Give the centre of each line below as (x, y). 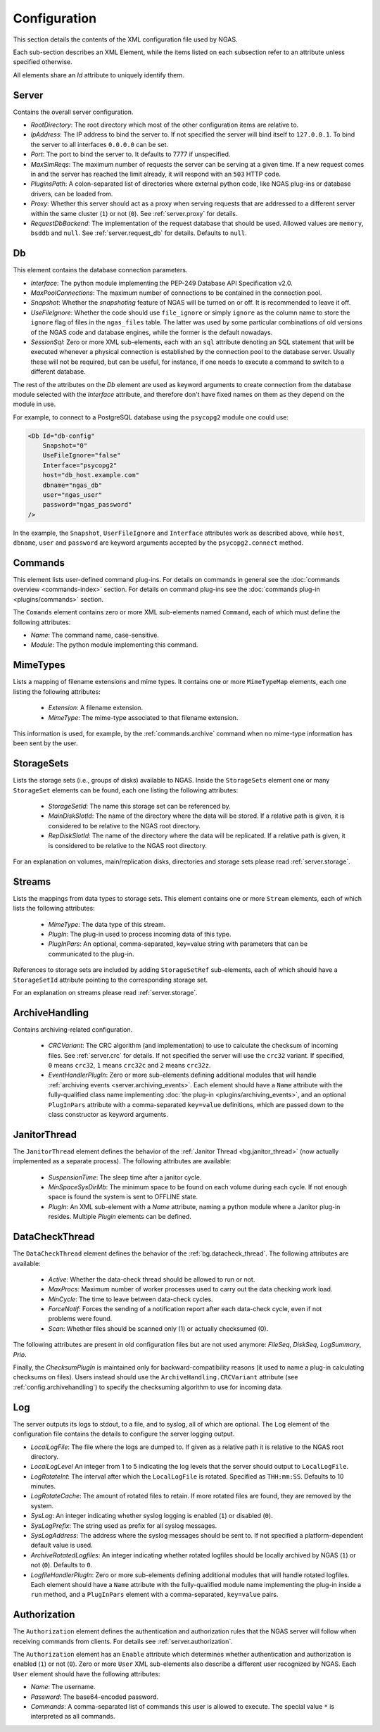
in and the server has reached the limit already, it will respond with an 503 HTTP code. (156, 174)
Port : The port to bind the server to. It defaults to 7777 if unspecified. (131, 154)
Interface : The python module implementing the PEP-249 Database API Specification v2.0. (162, 283)
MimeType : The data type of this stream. (107, 924)
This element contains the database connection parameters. (100, 270)
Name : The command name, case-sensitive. (95, 635)
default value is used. (62, 1545)
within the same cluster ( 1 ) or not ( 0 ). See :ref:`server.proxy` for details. (134, 213)
